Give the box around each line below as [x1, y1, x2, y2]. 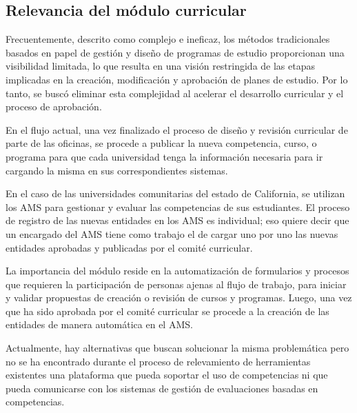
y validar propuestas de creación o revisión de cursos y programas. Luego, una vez [6, 290, 352, 305]
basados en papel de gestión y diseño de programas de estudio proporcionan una [6, 45, 345, 59]
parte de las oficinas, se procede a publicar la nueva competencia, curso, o [6, 136, 317, 150]
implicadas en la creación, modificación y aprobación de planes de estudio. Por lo [6, 72, 348, 86]
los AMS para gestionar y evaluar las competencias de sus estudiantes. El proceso [6, 199, 350, 214]
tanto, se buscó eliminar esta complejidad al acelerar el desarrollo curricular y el [6, 85, 344, 100]
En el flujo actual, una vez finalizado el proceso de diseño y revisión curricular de [6, 122, 348, 137]
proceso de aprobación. [6, 99, 102, 114]
